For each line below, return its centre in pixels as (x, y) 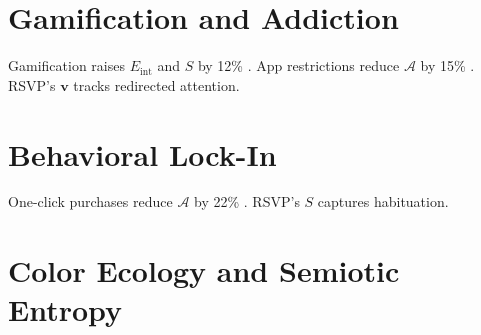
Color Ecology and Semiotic (204, 270)
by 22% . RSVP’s (247, 201)
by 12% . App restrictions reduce (298, 65)
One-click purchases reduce (90, 201)
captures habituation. (383, 201)
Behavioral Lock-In (142, 153)
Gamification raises (66, 65)
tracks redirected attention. (156, 84)
